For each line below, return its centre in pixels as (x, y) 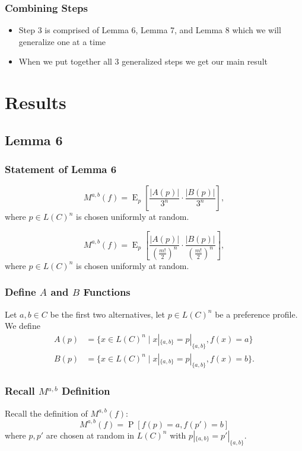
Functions (107, 292)
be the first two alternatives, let (107, 314)
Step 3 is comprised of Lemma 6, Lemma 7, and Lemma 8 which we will (150, 30)
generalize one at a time (62, 41)
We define (23, 326)
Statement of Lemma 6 (61, 169)
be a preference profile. (256, 314)
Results (36, 102)
